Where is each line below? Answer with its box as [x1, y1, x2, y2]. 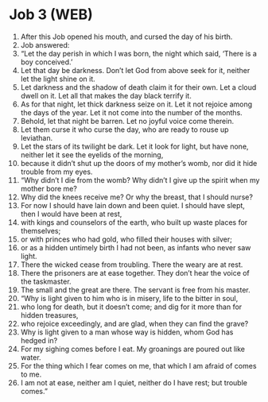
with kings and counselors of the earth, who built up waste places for [20, 217, 248, 227]
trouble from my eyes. [20, 167, 93, 176]
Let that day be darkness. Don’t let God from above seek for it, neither [20, 65, 251, 75]
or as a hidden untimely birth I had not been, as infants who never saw [20, 242, 251, 252]
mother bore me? [20, 184, 78, 193]
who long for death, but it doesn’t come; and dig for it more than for [20, 302, 243, 311]
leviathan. [20, 133, 53, 142]
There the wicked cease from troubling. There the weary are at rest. [20, 260, 243, 269]
